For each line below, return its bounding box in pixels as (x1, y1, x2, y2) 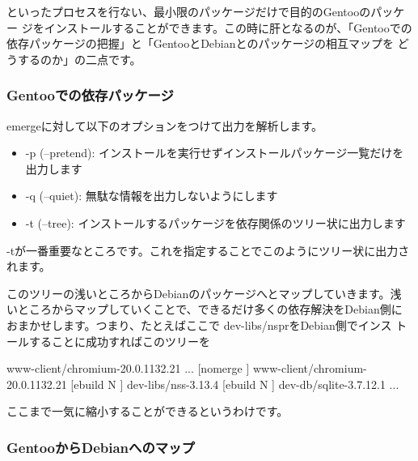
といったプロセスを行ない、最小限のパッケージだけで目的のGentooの (6, 3, 371, 19)
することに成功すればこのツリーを (28, 332, 210, 349)
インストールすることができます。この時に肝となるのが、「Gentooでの (44, 19, 412, 36)
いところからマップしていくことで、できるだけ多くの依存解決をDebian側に (6, 301, 403, 318)
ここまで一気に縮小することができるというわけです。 (6, 403, 289, 420)
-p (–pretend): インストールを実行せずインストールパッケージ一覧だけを (25, 144, 404, 161)
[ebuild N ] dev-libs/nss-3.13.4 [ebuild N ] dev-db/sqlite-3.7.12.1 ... (70, 375, 399, 392)
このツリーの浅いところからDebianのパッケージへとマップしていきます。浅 (6, 284, 402, 301)
